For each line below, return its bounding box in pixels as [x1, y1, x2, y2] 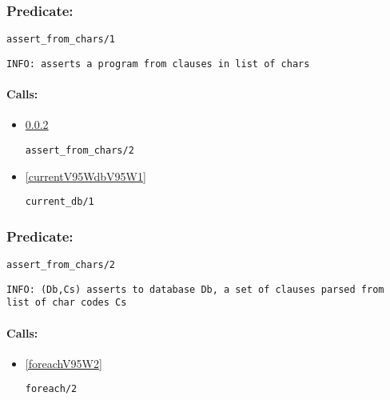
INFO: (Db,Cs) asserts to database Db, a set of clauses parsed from [6, 283, 384, 295]
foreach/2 [25, 383, 78, 395]
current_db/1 [25, 196, 94, 208]
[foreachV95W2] [25, 354, 102, 371]
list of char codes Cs [6, 297, 127, 309]
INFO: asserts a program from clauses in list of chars [6, 58, 310, 70]
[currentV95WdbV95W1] [25, 167, 146, 184]
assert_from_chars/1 [6, 34, 116, 46]
